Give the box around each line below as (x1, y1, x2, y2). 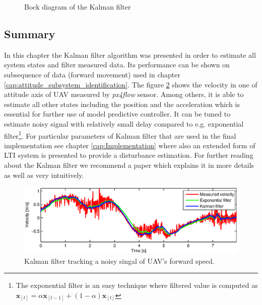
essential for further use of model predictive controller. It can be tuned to (4, 109, 231, 119)
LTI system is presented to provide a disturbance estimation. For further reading (4, 150, 253, 160)
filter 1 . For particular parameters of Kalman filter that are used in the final (4, 129, 236, 141)
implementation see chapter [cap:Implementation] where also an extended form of (4, 140, 255, 150)
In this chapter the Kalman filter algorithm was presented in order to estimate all (4, 49, 256, 60)
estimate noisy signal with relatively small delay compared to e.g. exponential (4, 118, 244, 129)
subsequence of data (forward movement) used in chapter (4, 69, 180, 79)
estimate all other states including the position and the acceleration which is (4, 98, 240, 109)
